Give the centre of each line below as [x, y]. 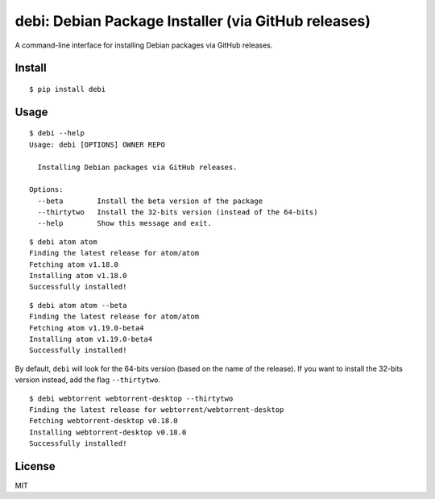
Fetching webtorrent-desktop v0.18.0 [104, 421]
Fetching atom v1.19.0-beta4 [87, 328]
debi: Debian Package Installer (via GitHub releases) [193, 21]
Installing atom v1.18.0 [78, 276]
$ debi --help [57, 133]
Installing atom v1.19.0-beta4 [91, 339]
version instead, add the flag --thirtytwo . [88, 380]
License [35, 466]
